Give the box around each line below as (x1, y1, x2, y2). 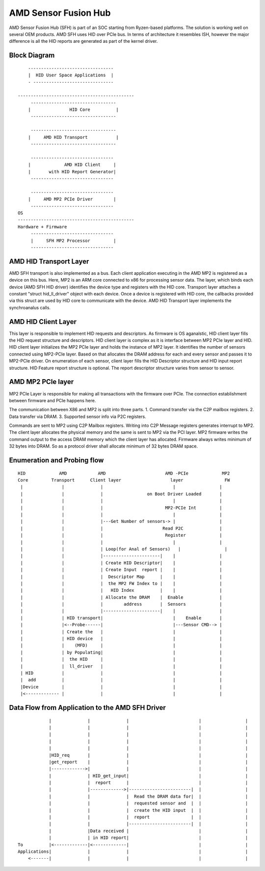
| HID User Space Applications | (27, 72, 114, 78)
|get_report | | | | (49, 759, 248, 765)
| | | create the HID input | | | (49, 807, 248, 813)
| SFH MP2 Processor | (30, 238, 116, 243)
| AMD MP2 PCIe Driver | (27, 196, 116, 202)
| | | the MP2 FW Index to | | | (20, 581, 222, 586)
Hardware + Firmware (18, 224, 67, 229)
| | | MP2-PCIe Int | (20, 505, 222, 511)
